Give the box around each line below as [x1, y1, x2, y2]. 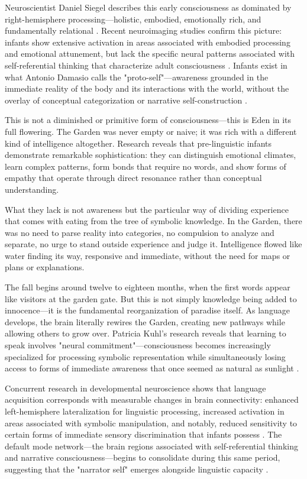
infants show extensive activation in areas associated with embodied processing [5, 35, 290, 48]
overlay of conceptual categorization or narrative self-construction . [5, 93, 247, 106]
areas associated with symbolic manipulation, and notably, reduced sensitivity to [5, 416, 298, 429]
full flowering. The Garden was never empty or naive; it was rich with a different [5, 125, 297, 137]
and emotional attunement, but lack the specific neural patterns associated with [5, 47, 295, 60]
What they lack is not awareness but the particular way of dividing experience [5, 203, 289, 215]
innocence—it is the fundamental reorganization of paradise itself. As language [5, 304, 290, 316]
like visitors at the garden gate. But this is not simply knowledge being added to [5, 292, 297, 305]
